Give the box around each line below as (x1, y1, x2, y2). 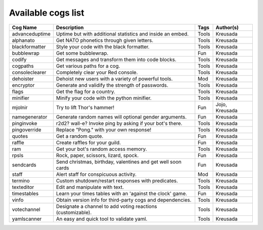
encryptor (12, 82, 35, 88)
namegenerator (12, 113, 48, 120)
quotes (12, 132, 28, 139)
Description (56, 24, 84, 31)
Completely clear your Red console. (56, 69, 138, 76)
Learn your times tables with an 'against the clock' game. (56, 190, 188, 197)
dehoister (12, 75, 34, 82)
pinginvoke (12, 120, 38, 126)
